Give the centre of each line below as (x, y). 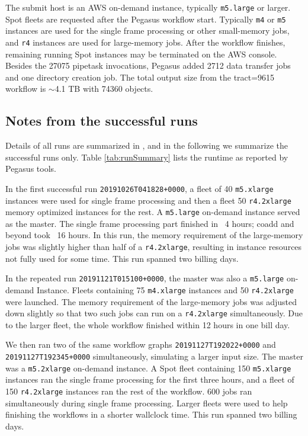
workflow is (26, 89)
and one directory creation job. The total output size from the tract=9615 (140, 77)
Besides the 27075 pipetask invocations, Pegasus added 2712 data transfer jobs (148, 65)
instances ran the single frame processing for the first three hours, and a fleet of (150, 379)
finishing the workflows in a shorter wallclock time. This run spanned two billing (151, 414)
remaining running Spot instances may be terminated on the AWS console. (141, 54)
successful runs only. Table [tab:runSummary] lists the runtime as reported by (147, 157)
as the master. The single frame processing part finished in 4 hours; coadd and (150, 223)
